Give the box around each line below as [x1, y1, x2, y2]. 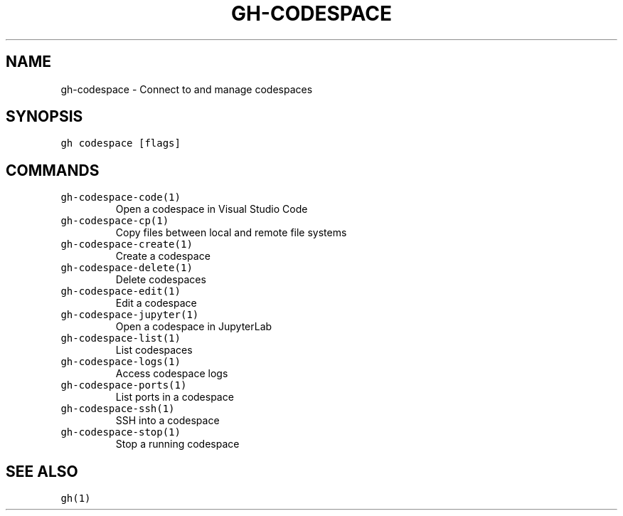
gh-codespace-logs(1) [60, 356, 181, 368]
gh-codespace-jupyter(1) [60, 309, 199, 321]
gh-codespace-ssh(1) [60, 403, 175, 415]
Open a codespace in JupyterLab [115, 320, 272, 333]
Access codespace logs [115, 367, 228, 380]
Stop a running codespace [115, 438, 240, 451]
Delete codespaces [115, 273, 206, 286]
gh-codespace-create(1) [60, 238, 193, 251]
